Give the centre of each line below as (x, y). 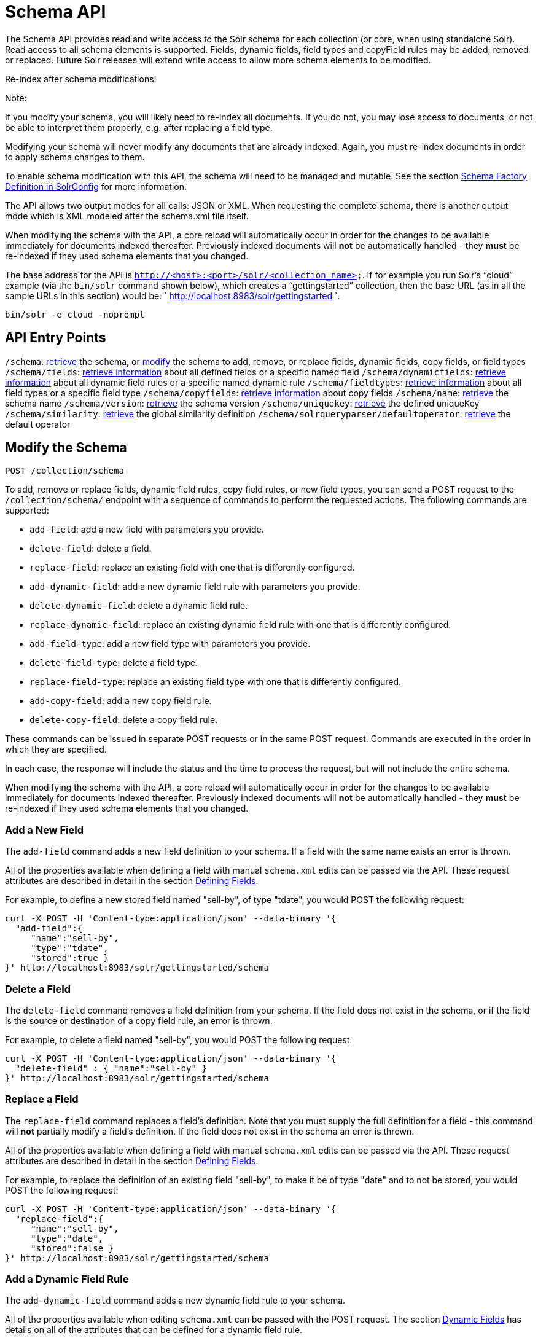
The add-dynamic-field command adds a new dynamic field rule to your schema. (175, 1301)
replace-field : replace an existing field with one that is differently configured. (192, 568)
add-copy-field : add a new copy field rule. (121, 701)
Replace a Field (42, 1099)
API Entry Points (56, 338)
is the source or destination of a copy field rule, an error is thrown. (139, 1020)
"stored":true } (70, 958)
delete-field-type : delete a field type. (114, 663)
